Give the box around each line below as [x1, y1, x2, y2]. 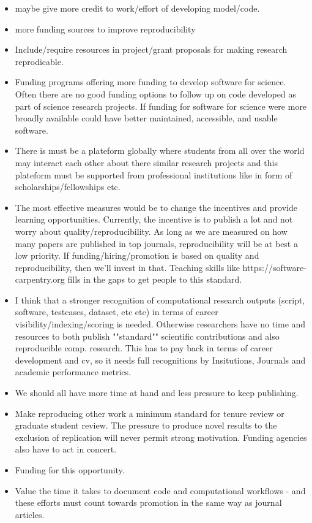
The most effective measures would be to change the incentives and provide [15, 200, 297, 213]
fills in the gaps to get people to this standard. [67, 273, 242, 286]
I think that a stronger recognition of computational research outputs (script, [15, 293, 305, 306]
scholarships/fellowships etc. [15, 180, 121, 193]
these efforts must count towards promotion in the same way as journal [15, 496, 282, 509]
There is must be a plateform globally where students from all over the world [15, 144, 305, 157]
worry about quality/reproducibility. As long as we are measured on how [15, 224, 288, 237]
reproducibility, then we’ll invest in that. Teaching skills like [15, 261, 240, 273]
